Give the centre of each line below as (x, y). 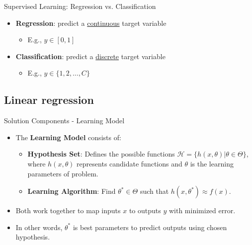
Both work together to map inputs (68, 210)
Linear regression (49, 100)
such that (154, 191)
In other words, (39, 227)
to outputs (145, 210)
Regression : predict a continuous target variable (91, 23)
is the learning (212, 163)
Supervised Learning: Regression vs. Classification (80, 6)
